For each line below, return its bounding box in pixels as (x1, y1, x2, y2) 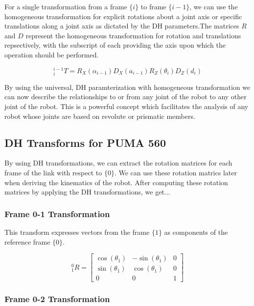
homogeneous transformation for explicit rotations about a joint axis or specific (4, 11, 242, 21)
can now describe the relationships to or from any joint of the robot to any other (4, 91, 247, 102)
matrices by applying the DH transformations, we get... (4, 187, 170, 197)
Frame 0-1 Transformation (4, 207, 110, 220)
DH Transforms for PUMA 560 (4, 135, 166, 150)
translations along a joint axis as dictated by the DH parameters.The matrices (4, 21, 239, 31)
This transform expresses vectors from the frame (4, 226, 150, 237)
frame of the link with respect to (4, 167, 102, 177)
